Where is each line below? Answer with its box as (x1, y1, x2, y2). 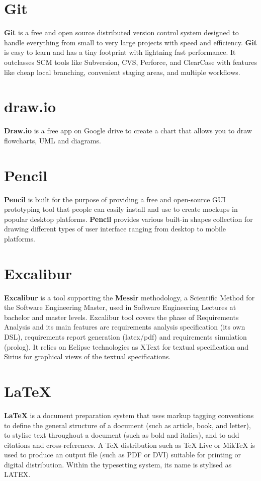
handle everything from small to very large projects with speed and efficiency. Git (4, 37, 257, 47)
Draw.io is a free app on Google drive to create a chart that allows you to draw (4, 125, 252, 136)
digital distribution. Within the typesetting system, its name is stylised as (4, 459, 232, 469)
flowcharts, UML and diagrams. (4, 135, 101, 145)
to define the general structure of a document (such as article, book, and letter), (4, 420, 251, 430)
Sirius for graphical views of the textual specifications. (4, 351, 171, 362)
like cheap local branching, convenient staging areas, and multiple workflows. (4, 66, 240, 77)
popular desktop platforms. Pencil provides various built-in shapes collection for (4, 213, 253, 224)
